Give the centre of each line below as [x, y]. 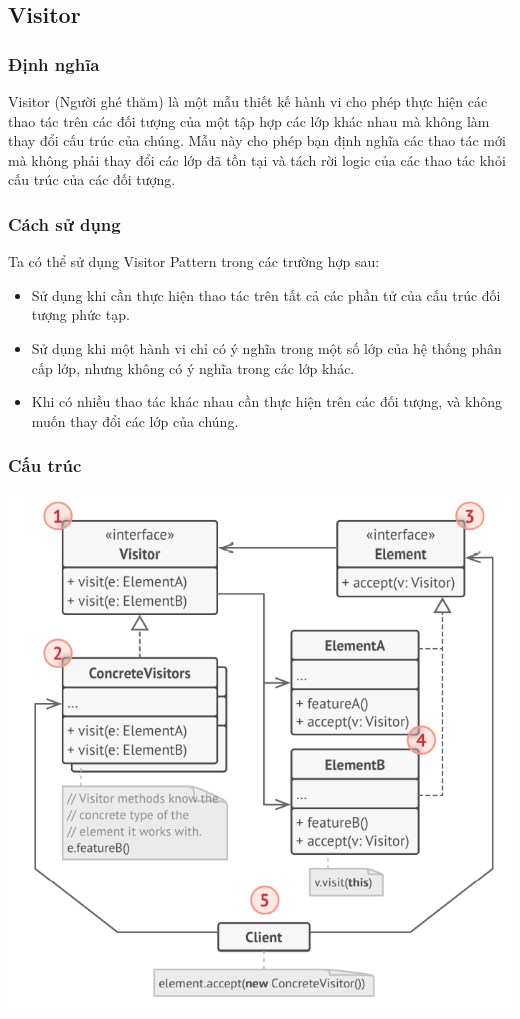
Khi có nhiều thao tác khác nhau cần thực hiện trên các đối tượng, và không [267, 401]
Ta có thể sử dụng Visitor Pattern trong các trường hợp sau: [194, 261]
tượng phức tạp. [80, 314]
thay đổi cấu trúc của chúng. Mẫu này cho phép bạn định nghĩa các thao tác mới [257, 140]
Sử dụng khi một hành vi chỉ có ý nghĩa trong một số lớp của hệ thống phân [266, 347]
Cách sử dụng [64, 223]
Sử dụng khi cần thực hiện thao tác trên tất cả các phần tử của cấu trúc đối [266, 294]
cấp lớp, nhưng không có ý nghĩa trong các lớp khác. [193, 367]
